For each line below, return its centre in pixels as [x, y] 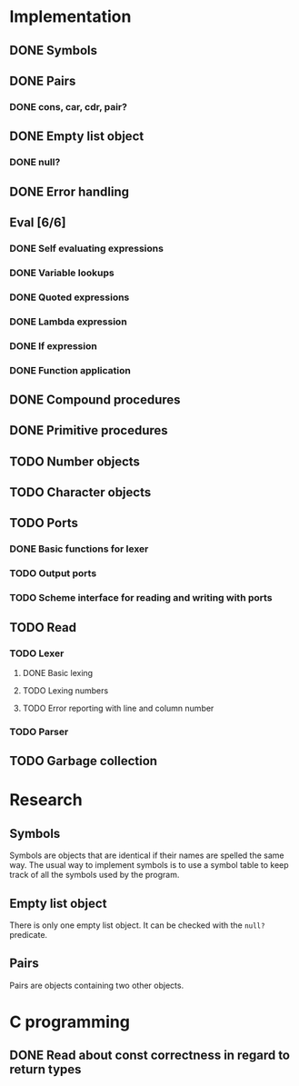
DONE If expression [53, 345]
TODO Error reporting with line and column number [118, 708]
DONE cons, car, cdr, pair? [68, 106]
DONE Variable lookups [62, 273]
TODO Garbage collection [83, 761]
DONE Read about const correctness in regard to [150, 1056]
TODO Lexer [37, 653]
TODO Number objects [75, 461]
